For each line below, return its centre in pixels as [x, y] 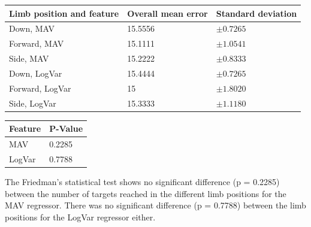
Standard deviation [256, 13]
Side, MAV [29, 58]
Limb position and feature [64, 13]
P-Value [66, 128]
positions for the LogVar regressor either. [80, 217]
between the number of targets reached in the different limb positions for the [146, 193]
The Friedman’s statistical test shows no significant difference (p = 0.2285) [142, 181]
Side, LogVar [33, 103]
